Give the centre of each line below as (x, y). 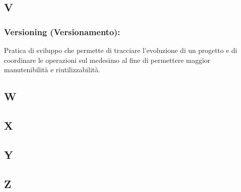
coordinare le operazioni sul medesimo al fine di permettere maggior (107, 60)
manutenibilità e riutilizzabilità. (52, 70)
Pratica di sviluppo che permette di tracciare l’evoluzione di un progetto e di (121, 50)
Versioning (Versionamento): (62, 31)
